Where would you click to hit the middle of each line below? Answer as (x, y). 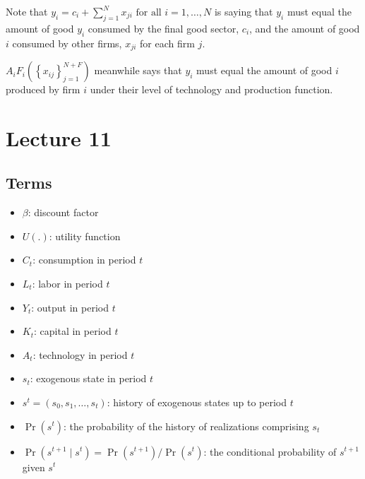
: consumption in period (84, 260)
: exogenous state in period (88, 378)
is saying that (244, 11)
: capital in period (73, 331)
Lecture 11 (59, 137)
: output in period (70, 307)
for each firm (167, 43)
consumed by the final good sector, (163, 28)
